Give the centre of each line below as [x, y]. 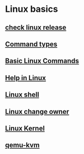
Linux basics [32, 9]
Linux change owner [37, 112]
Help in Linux [25, 78]
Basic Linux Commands [42, 61]
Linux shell [22, 95]
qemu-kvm [22, 145]
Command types [31, 44]
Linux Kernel [25, 128]
